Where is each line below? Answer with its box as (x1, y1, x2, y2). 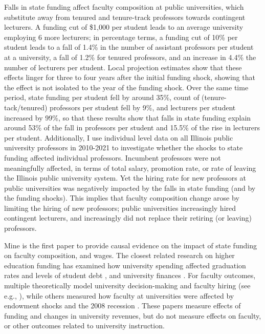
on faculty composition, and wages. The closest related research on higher (4, 250, 235, 261)
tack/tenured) (4, 102, 48, 112)
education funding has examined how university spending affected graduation (4, 260, 246, 270)
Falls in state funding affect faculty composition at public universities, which (4, 2, 244, 12)
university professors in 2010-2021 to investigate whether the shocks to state (4, 142, 243, 153)
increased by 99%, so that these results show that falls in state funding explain (4, 112, 251, 123)
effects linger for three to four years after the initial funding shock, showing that (4, 72, 255, 83)
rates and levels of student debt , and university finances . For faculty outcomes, (4, 270, 256, 281)
